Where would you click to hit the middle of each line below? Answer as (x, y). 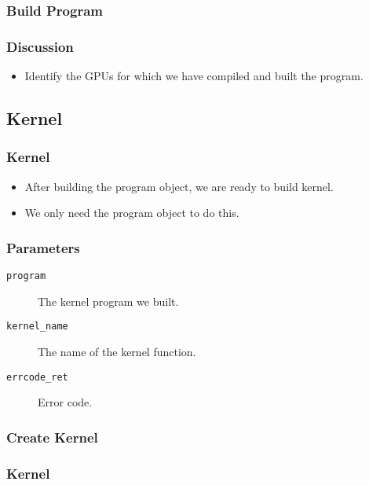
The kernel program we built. (108, 301)
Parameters (43, 247)
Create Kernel (52, 437)
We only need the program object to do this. (132, 213)
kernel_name (37, 327)
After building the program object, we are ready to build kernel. (179, 186)
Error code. (65, 402)
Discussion (40, 46)
